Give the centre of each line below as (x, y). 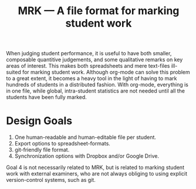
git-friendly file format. (42, 150)
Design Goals (39, 121)
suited (14, 72)
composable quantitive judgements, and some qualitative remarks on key (94, 59)
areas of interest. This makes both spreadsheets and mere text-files (88, 66)
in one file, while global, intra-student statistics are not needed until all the (95, 91)
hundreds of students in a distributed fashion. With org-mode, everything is (97, 85)
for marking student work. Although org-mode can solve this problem (107, 72)
